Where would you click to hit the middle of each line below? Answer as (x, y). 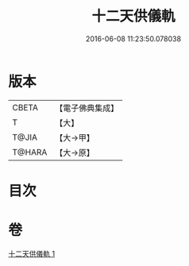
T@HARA (30, 152)
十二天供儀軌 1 (32, 253)
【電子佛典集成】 (87, 108)
